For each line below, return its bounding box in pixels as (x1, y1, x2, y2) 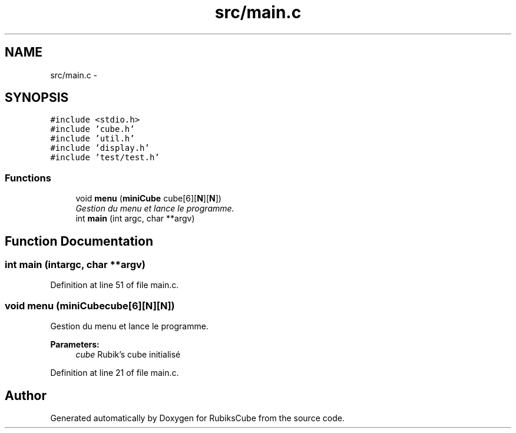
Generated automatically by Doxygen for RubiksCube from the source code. (50, 413, 345, 423)
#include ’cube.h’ (50, 124, 135, 134)
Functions (5, 171, 51, 184)
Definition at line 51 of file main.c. (50, 280, 179, 290)
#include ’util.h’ (50, 134, 135, 144)
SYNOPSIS (5, 90, 69, 105)
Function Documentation (5, 233, 153, 249)
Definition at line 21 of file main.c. (50, 368, 179, 378)
